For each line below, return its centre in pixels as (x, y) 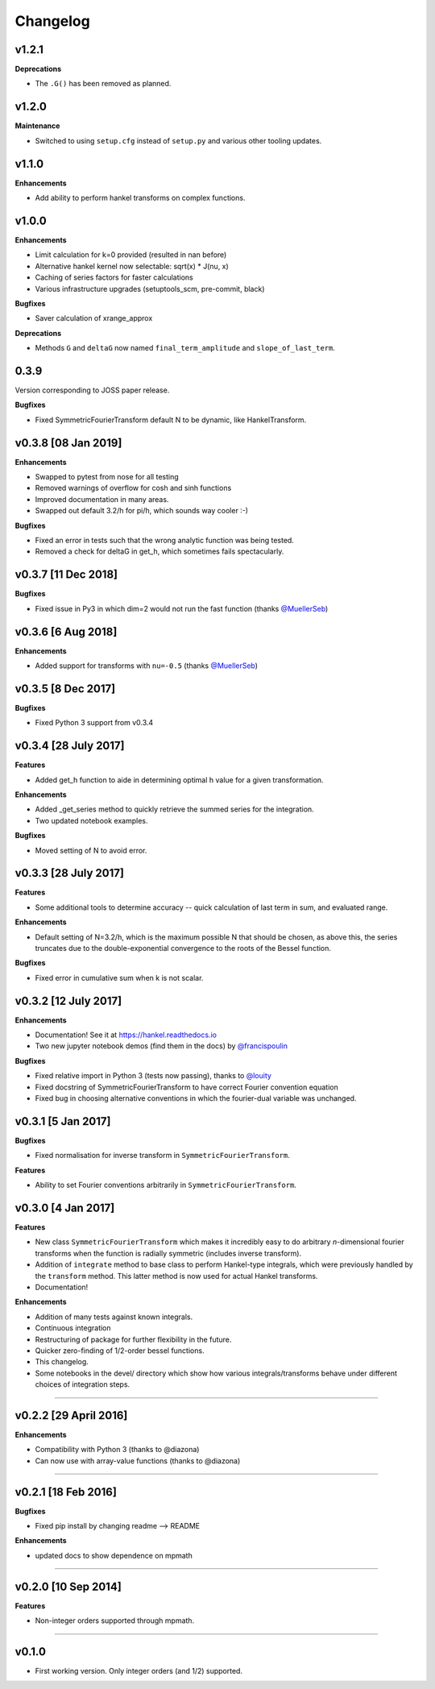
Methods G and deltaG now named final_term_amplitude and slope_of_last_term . (185, 348)
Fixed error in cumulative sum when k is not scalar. (119, 977)
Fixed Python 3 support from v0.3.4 (94, 723)
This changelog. (62, 1362)
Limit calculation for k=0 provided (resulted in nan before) (131, 255)
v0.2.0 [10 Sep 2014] (68, 1586)
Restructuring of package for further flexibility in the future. (133, 1339)
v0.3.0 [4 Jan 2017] (65, 1208)
